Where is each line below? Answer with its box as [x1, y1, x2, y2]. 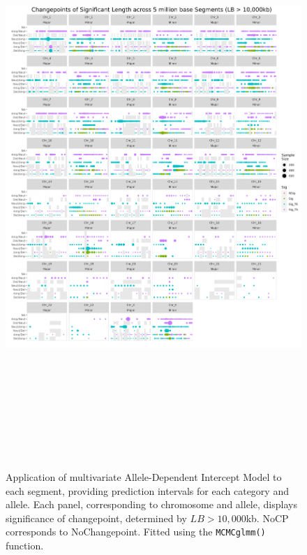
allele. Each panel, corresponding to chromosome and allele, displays [6, 497, 297, 512]
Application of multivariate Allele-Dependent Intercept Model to [6, 470, 282, 484]
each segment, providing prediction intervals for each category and [6, 483, 289, 498]
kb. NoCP [246, 510, 289, 525]
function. [6, 538, 44, 553]
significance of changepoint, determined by [6, 510, 187, 525]
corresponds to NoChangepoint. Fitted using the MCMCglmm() [6, 524, 266, 539]
